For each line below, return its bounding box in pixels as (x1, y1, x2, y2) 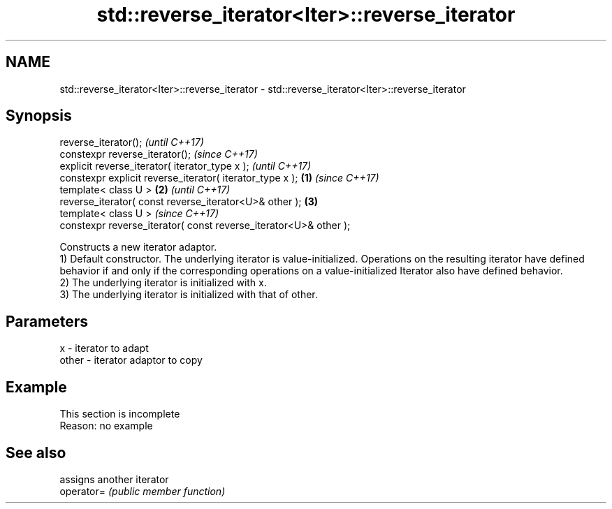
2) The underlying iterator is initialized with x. (59, 276, 267, 289)
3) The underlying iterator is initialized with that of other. (59, 288, 318, 301)
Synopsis (6, 107, 72, 125)
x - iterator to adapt (59, 342, 149, 355)
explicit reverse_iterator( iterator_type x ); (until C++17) (59, 160, 312, 172)
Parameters (6, 312, 88, 330)
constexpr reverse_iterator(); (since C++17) (59, 148, 258, 161)
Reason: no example (59, 420, 153, 432)
